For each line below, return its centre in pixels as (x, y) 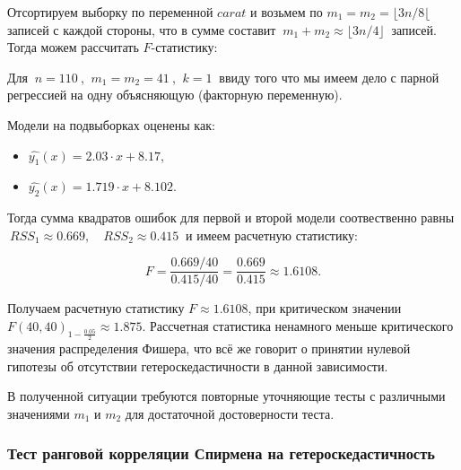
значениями (39, 413)
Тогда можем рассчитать (73, 47)
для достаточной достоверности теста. (230, 413)
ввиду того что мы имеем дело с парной (329, 77)
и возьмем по (287, 12)
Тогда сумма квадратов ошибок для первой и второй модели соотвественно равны (231, 218)
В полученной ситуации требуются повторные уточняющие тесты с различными (226, 396)
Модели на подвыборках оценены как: (111, 124)
